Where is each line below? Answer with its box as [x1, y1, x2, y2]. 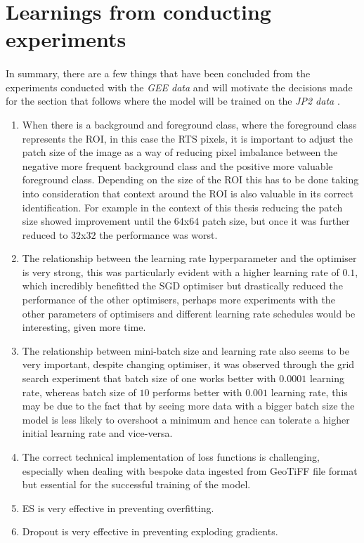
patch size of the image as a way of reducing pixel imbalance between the [22, 145, 338, 159]
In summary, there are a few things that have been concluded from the [6, 66, 311, 81]
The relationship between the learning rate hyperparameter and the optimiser [22, 251, 357, 266]
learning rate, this [271, 384, 348, 399]
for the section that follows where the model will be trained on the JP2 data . [6, 93, 340, 108]
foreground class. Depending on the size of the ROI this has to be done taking [22, 172, 359, 187]
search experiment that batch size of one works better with [22, 371, 276, 386]
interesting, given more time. [22, 320, 146, 334]
